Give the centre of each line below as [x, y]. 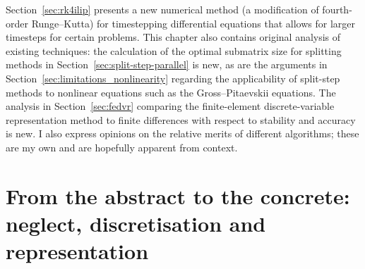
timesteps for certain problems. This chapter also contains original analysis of [173, 37]
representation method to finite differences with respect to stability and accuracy [181, 119]
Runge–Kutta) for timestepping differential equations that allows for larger [193, 23]
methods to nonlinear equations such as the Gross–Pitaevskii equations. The [171, 92]
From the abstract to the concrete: [178, 195]
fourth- [337, 9]
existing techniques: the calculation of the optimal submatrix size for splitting [174, 50]
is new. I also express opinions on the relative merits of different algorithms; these [182, 133]
